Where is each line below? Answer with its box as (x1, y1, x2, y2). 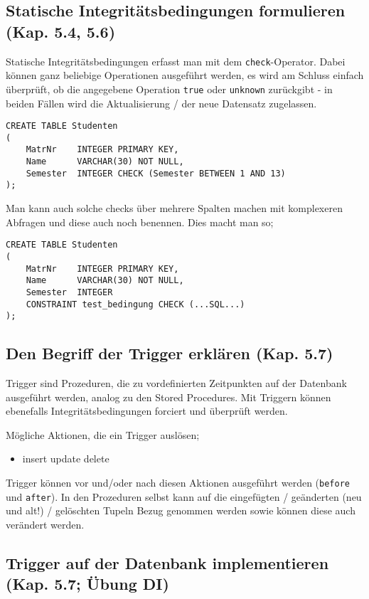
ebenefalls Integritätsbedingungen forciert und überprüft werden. (6, 403, 288, 418)
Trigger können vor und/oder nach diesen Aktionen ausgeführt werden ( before (6, 475, 350, 489)
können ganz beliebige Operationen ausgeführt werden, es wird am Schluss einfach (6, 68, 364, 83)
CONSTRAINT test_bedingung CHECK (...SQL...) (26, 299, 245, 309)
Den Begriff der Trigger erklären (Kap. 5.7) (6, 342, 333, 364)
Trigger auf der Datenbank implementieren (6, 551, 329, 573)
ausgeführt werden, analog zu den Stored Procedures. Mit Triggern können (6, 389, 331, 404)
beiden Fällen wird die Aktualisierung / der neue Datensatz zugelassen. (6, 95, 317, 110)
